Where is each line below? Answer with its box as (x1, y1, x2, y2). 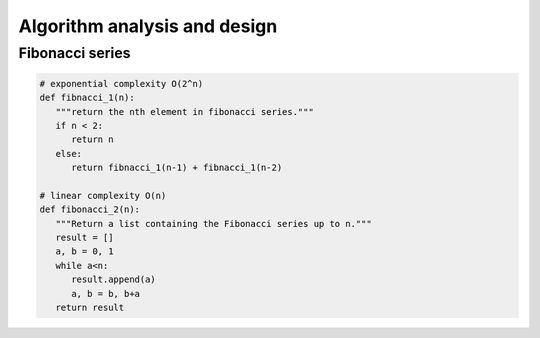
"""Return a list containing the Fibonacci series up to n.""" (55, 218, 372, 229)
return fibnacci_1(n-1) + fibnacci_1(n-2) (71, 162, 283, 174)
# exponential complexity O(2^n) (39, 78, 204, 89)
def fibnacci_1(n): (39, 92, 135, 104)
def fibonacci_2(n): (39, 204, 140, 215)
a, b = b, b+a (71, 288, 140, 299)
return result (55, 302, 125, 314)
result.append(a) (71, 274, 157, 285)
